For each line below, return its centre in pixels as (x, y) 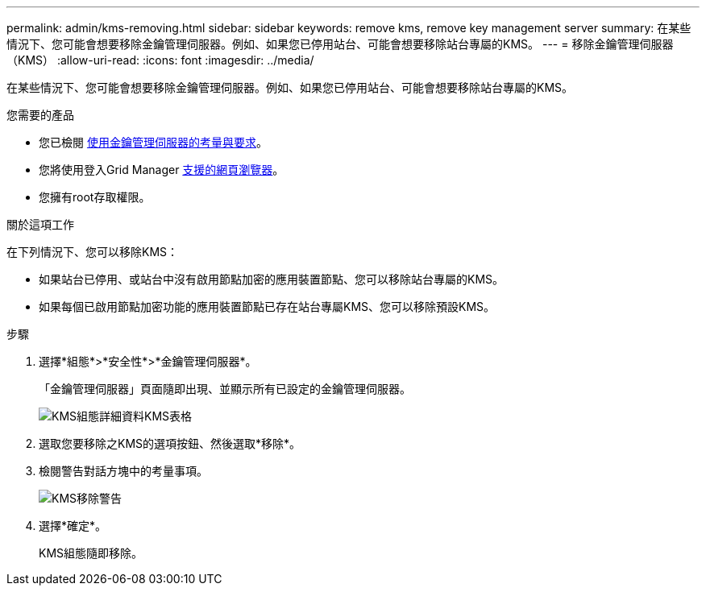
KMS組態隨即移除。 (91, 553)
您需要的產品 (40, 115)
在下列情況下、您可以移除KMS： (93, 252)
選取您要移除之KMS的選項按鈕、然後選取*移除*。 (170, 443)
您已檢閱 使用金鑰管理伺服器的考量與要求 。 (153, 142)
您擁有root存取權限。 (95, 197)
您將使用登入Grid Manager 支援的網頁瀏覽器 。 (162, 170)
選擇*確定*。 (73, 526)
